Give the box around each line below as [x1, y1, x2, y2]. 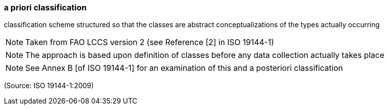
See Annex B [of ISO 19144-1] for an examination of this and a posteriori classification [25, 63, 343, 73]
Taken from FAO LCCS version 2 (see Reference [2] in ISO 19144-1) [25, 37, 274, 48]
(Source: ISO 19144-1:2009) [4, 81, 94, 90]
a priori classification [4, 2, 87, 12]
